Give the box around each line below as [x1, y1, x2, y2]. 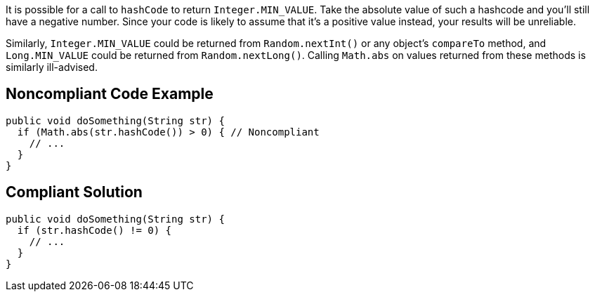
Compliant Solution [6, 183, 143, 202]
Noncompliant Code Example [6, 85, 214, 103]
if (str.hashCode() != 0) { [17, 224, 172, 236]
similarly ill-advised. [6, 61, 98, 73]
